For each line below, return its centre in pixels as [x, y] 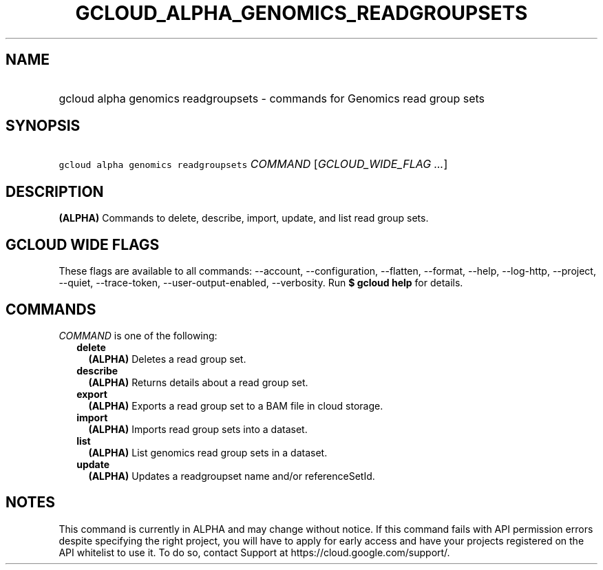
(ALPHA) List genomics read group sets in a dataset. [208, 452]
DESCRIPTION [55, 191]
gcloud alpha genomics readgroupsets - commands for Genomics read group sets [272, 98]
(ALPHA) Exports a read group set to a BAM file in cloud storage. [236, 405]
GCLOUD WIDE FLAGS [83, 244]
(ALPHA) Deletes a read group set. [167, 359]
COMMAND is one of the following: [138, 335]
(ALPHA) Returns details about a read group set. [198, 382]
